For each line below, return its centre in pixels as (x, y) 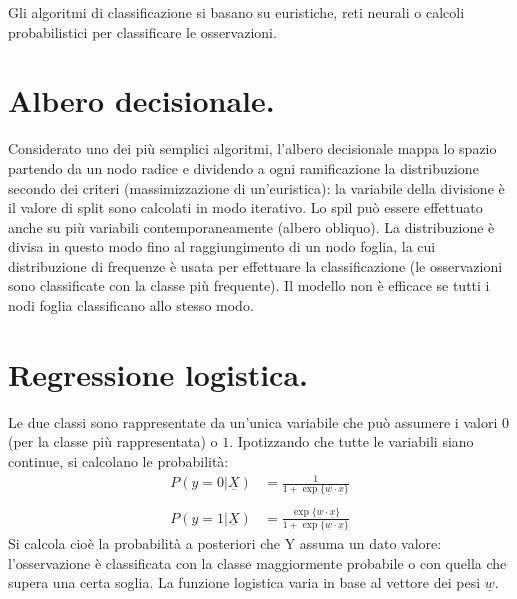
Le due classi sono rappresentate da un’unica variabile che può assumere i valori (253, 421)
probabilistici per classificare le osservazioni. (142, 31)
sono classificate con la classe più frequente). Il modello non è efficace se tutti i (249, 285)
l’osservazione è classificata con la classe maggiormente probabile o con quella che (257, 562)
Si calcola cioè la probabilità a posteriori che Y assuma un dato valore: (225, 543)
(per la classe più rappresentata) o (113, 441)
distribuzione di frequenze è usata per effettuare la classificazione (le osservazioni (255, 265)
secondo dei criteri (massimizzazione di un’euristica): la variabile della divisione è (256, 187)
